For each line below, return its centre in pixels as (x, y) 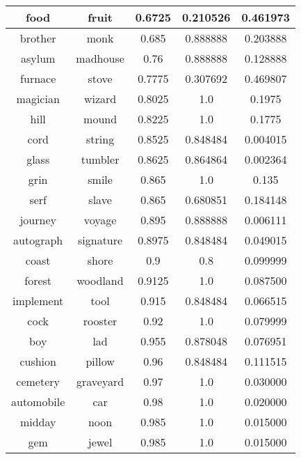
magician (38, 99)
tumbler (100, 159)
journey (38, 220)
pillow (100, 361)
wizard (100, 99)
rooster (100, 321)
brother (38, 38)
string (100, 139)
